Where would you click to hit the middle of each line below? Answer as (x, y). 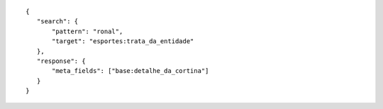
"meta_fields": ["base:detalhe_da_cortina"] (131, 71)
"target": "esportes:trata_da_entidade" (123, 41)
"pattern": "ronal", (88, 31)
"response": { (61, 61)
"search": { (57, 22)
